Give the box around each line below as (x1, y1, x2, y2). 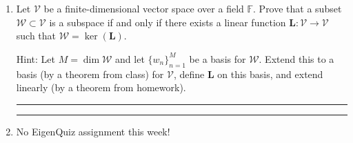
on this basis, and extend (217, 66, 323, 81)
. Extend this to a (259, 51, 334, 66)
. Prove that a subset (253, 1, 342, 15)
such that (16, 28, 57, 43)
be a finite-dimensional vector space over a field (43, 1, 244, 15)
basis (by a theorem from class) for (16, 66, 164, 81)
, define (173, 66, 205, 81)
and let (115, 51, 145, 66)
